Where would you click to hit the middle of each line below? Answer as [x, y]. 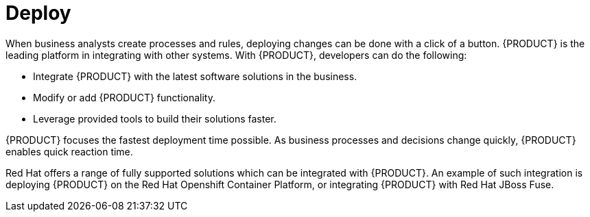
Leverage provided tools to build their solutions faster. [155, 118]
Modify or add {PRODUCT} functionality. [124, 97]
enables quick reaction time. [69, 151]
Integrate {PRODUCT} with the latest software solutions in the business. [195, 76]
